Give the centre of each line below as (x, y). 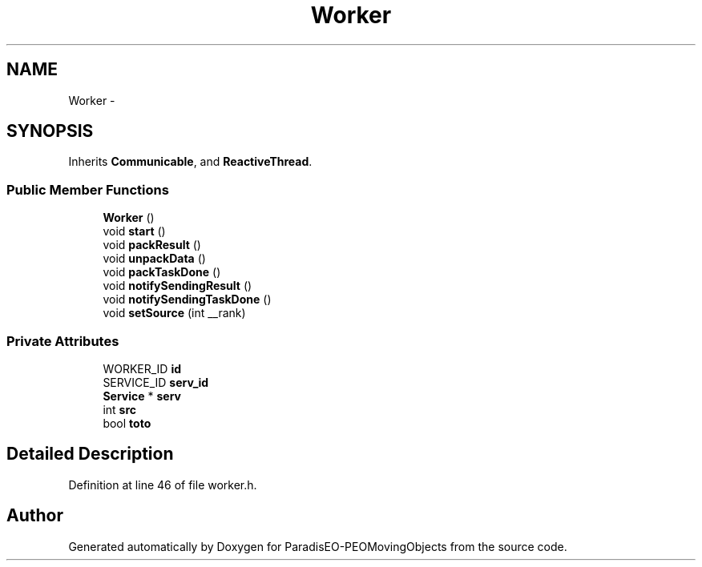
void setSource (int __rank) (174, 313)
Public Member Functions (88, 189)
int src (120, 409)
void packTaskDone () (162, 272)
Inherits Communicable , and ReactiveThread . (190, 162)
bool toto (127, 423)
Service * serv (142, 396)
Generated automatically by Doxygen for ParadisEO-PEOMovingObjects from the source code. (318, 546)
